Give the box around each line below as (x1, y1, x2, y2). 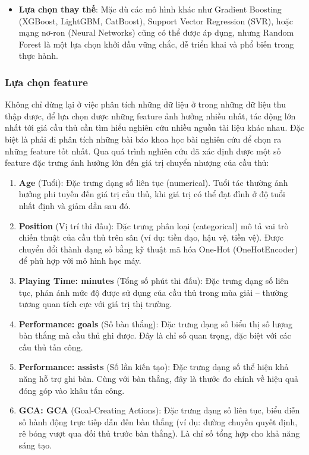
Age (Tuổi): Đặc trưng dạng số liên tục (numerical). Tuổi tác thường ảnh (18, 176, 288, 188)
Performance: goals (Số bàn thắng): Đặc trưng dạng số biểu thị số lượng (18, 317, 292, 330)
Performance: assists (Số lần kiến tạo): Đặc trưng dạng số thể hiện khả (18, 361, 289, 373)
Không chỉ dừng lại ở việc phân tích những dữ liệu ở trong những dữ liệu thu (5, 98, 286, 110)
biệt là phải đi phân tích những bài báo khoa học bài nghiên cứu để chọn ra (5, 132, 282, 145)
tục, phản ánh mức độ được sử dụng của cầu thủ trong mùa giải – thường (18, 286, 288, 298)
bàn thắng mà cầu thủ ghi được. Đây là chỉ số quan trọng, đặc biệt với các (18, 329, 291, 342)
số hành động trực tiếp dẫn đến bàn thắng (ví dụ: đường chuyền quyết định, (18, 415, 298, 428)
